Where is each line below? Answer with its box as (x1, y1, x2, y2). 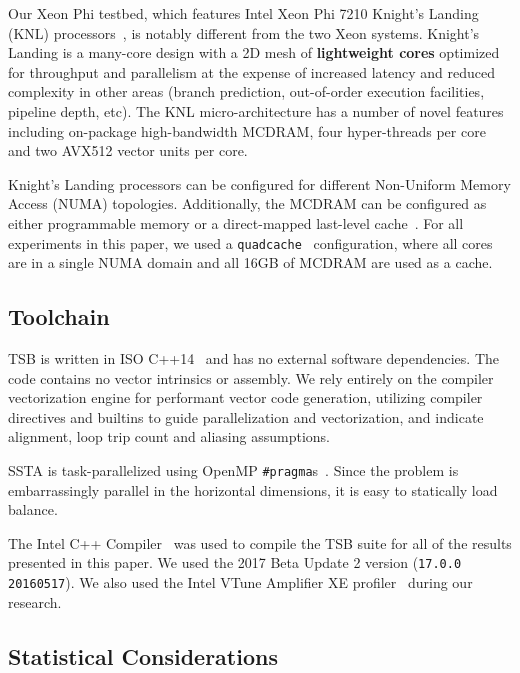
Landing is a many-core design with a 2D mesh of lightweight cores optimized (8, 42, 500, 63)
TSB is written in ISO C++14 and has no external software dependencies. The (8, 347, 499, 368)
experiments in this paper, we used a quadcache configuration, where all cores (8, 232, 493, 253)
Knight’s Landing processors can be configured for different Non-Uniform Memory (8, 173, 511, 194)
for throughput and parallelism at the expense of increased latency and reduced (8, 61, 495, 82)
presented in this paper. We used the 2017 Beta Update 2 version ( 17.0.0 (8, 552, 462, 573)
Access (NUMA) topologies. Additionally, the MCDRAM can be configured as (8, 193, 487, 214)
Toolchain (8, 301, 110, 332)
